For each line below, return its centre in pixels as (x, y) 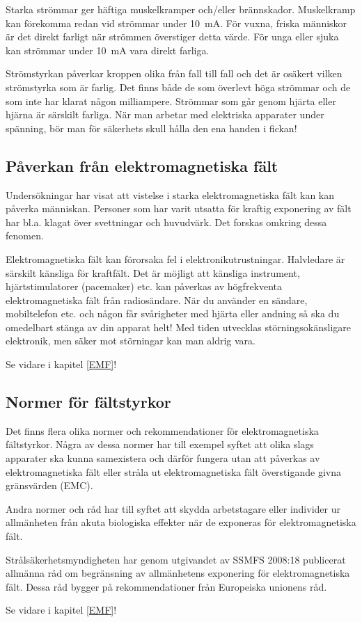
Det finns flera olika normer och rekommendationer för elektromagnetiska (162, 430)
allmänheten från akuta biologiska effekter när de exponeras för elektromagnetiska (181, 522)
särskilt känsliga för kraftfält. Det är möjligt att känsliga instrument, (153, 272)
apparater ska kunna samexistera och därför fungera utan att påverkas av (163, 458)
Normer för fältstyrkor (88, 402)
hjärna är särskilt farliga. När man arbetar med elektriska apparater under (165, 114)
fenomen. (25, 236)
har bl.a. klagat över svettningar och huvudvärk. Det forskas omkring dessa (166, 222)
